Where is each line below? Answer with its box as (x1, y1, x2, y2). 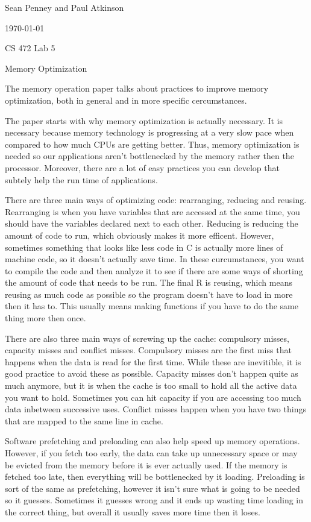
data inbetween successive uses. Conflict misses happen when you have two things (5, 403, 306, 415)
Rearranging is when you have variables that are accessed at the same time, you (5, 205, 300, 218)
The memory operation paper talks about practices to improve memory (5, 82, 269, 95)
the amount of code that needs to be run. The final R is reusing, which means (5, 276, 292, 289)
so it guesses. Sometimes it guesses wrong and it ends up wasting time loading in (5, 494, 304, 506)
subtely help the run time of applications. (5, 173, 158, 186)
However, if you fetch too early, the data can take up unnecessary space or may (5, 447, 298, 459)
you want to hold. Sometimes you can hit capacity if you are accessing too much (5, 391, 301, 403)
